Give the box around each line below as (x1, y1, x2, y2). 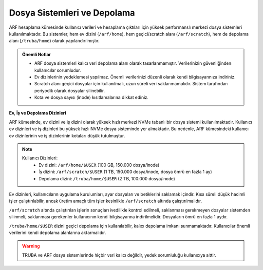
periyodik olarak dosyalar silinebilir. (34, 88, 105, 94)
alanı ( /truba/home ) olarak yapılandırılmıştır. (9, 38, 100, 44)
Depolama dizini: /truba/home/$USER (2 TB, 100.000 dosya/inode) (38, 175, 175, 181)
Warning (22, 243, 40, 249)
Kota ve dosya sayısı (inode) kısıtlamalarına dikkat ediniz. (34, 95, 149, 100)
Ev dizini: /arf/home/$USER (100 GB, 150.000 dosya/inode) (38, 162, 160, 168)
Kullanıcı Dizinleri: (22, 155, 58, 161)
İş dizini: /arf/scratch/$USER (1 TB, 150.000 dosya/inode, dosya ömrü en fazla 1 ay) (38, 169, 212, 175)
